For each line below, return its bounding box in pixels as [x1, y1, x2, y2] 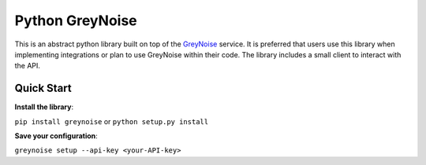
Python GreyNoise [14, 12, 137, 29]
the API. [14, 61, 41, 71]
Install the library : [14, 102, 74, 112]
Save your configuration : [14, 131, 98, 141]
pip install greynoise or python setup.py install [14, 116, 209, 126]
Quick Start [14, 82, 72, 95]
